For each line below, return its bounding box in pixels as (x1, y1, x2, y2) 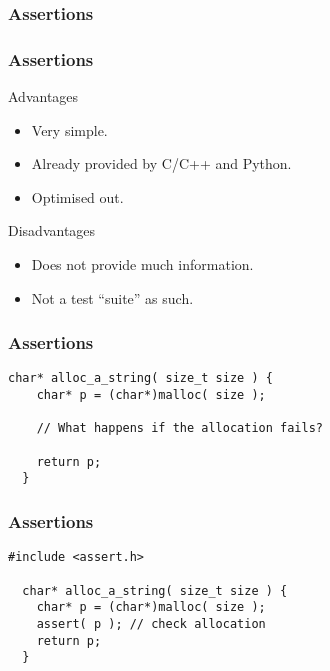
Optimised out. (31, 186, 124, 207)
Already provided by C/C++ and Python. (31, 153, 292, 174)
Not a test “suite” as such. (31, 287, 194, 308)
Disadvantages (8, 220, 96, 241)
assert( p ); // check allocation (36, 616, 266, 631)
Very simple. (31, 119, 108, 140)
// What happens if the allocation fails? (36, 421, 323, 436)
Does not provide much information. (31, 254, 254, 275)
